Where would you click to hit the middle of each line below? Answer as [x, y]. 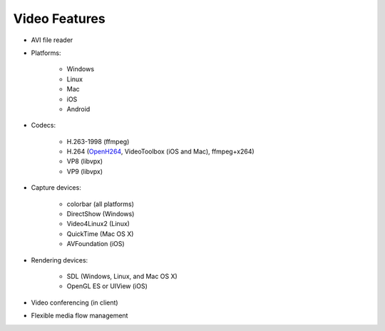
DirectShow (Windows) [101, 214]
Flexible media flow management [79, 316]
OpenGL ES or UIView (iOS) [107, 286]
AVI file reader [52, 40]
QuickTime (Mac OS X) [100, 234]
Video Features [60, 19]
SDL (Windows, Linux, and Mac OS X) [122, 276]
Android [78, 109]
